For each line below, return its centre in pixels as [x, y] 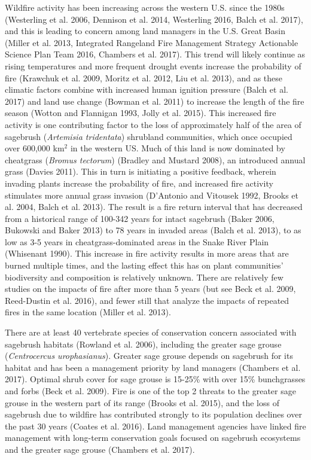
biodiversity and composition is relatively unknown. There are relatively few [144, 277]
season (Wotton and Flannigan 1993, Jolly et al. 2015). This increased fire [141, 113]
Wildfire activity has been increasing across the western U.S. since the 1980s [145, 7]
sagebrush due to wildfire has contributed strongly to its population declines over [153, 414]
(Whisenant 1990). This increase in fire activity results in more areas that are [147, 253]
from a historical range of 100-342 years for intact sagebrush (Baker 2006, [140, 218]
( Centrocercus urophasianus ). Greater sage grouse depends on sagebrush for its [149, 356]
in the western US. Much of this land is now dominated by [178, 148]
